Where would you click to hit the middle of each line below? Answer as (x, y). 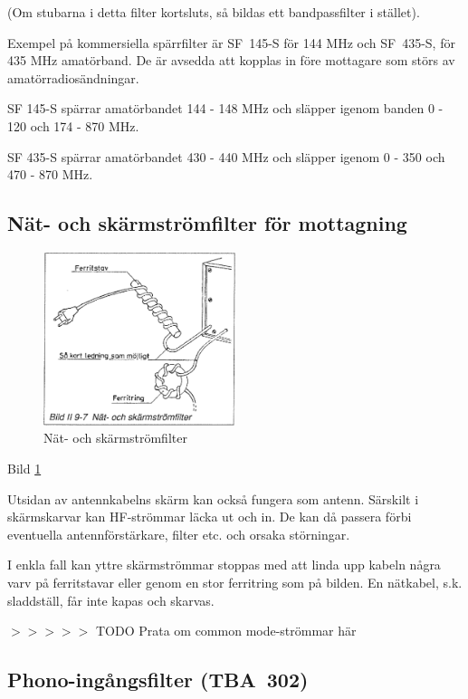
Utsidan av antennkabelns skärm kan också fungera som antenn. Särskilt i (213, 498)
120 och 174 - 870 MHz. (73, 125)
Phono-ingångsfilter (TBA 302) (158, 680)
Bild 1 (24, 469)
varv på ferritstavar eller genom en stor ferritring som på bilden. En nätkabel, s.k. (235, 582)
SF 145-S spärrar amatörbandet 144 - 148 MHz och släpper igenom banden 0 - (225, 108)
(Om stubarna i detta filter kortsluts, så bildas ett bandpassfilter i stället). (214, 12)
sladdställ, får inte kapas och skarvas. (111, 600)
